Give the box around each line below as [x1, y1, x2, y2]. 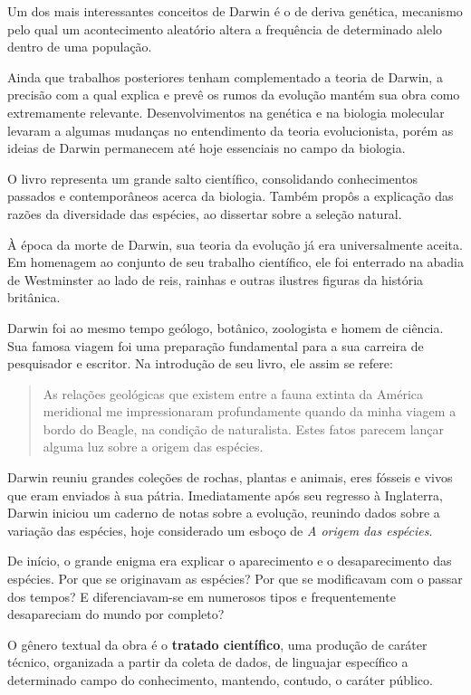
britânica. [7, 288, 61, 307]
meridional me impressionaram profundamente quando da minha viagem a [43, 402, 457, 421]
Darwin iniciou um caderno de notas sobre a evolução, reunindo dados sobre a [7, 503, 440, 522]
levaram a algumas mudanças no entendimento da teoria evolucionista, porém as [7, 120, 454, 139]
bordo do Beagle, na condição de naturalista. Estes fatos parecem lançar [43, 419, 445, 438]
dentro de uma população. [7, 37, 152, 56]
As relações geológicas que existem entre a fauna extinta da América [43, 384, 423, 403]
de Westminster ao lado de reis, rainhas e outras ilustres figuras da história [7, 270, 424, 289]
